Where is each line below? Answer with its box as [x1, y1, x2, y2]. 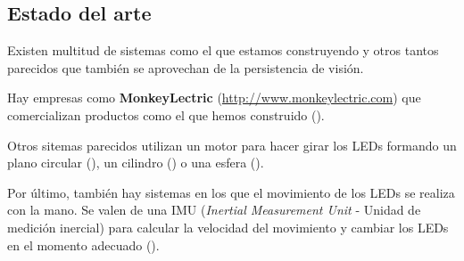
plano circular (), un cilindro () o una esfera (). [7, 153, 264, 172]
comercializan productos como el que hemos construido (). [7, 105, 325, 124]
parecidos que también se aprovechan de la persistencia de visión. [7, 58, 364, 77]
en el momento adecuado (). [7, 235, 160, 254]
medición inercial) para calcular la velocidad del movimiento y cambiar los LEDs [7, 217, 449, 236]
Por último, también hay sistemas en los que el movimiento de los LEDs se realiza [7, 183, 455, 201]
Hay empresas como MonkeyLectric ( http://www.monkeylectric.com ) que [7, 88, 421, 107]
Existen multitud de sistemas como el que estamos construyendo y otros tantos [7, 41, 439, 60]
